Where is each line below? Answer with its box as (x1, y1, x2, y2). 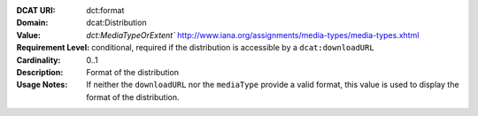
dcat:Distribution (86, 18, 147, 28)
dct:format (86, 5, 125, 15)
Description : (16, 66, 64, 77)
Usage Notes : (16, 80, 68, 90)
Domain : (16, 18, 49, 28)
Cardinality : (16, 54, 61, 66)
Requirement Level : (16, 43, 90, 53)
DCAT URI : (16, 5, 57, 15)
